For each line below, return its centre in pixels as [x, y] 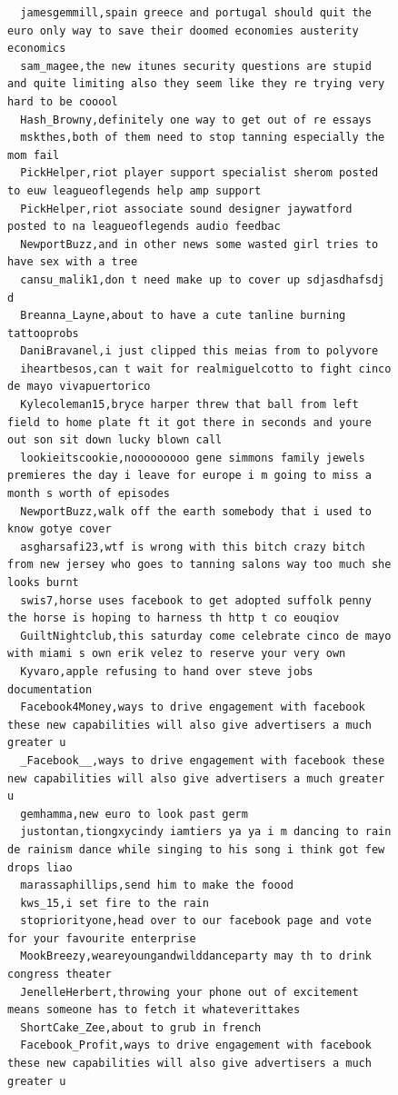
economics [37, 49]
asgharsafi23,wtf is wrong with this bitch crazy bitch [193, 547]
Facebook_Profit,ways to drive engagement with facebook [196, 1045]
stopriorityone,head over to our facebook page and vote [196, 921]
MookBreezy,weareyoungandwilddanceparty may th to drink [196, 956]
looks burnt [43, 582]
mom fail [34, 155]
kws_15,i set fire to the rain [114, 903]
